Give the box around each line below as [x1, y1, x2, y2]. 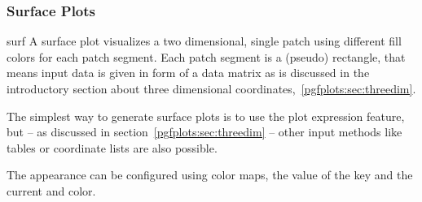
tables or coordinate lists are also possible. [7, 139, 218, 156]
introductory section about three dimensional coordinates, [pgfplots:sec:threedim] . [7, 80, 416, 97]
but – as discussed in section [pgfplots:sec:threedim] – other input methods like [7, 123, 402, 140]
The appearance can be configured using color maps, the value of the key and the [7, 166, 413, 183]
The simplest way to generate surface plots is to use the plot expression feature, [7, 107, 405, 124]
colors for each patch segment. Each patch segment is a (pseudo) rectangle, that [7, 48, 406, 65]
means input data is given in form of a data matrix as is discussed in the [7, 64, 370, 81]
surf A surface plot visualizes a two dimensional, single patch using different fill [7, 32, 402, 49]
